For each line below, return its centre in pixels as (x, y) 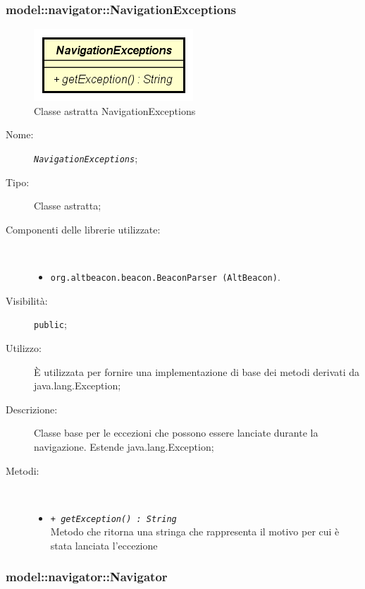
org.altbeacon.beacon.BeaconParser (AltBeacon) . (165, 277)
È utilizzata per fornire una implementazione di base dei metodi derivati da (197, 371)
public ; (50, 324)
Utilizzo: (24, 347)
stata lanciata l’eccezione (104, 545)
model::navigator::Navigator (87, 577)
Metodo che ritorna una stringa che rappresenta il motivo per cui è (195, 532)
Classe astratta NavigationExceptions (115, 110)
